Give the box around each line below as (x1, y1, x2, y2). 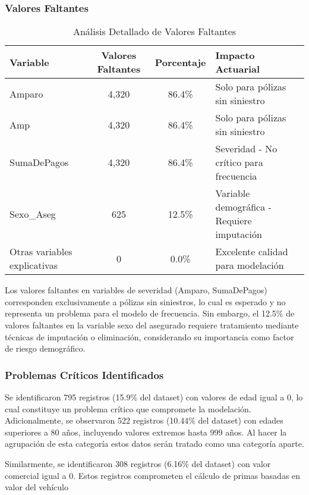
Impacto (215, 48, 255, 62)
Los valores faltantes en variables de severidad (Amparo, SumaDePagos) (5, 284, 267, 296)
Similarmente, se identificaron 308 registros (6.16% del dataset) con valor (5, 457, 271, 469)
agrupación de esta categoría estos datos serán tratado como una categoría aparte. (5, 437, 304, 450)
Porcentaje (154, 55, 206, 69)
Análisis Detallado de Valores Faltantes (72, 24, 237, 39)
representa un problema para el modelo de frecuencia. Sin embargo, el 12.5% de (5, 307, 295, 319)
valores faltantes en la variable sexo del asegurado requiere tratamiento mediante (5, 319, 299, 331)
